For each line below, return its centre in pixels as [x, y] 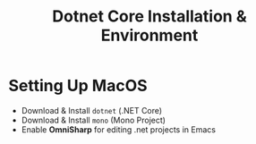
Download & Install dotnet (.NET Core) [92, 110]
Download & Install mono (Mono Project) [94, 120]
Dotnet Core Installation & [149, 17]
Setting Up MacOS [78, 86]
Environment [149, 35]
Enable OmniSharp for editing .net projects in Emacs [119, 129]
